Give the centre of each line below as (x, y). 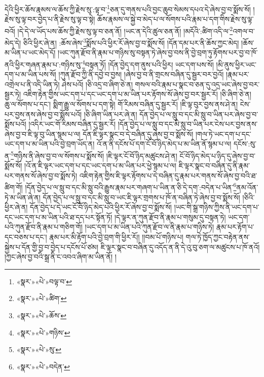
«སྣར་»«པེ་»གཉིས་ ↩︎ (43, 332)
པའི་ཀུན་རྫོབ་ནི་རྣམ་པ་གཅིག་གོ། (44, 227)
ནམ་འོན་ (247, 187)
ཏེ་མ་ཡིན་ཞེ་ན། (23, 197)
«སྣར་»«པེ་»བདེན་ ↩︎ (43, 366)
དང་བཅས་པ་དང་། (26, 237)
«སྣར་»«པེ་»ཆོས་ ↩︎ (42, 315)
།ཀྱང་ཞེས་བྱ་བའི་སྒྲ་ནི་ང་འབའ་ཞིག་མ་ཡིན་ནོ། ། (61, 257)
